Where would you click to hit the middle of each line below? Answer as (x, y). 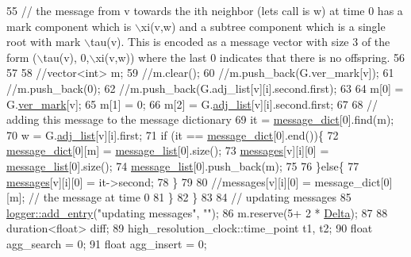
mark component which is (69, 26)
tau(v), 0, (66, 57)
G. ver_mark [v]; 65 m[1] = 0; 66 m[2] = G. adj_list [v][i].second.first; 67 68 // (192, 104)
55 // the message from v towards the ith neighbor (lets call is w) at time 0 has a (205, 10)
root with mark (44, 42)
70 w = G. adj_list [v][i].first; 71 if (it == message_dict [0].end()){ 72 (173, 134)
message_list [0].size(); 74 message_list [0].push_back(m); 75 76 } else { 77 (183, 165)
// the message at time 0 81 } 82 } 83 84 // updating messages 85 (190, 197)
